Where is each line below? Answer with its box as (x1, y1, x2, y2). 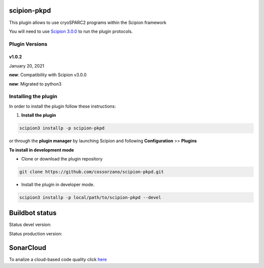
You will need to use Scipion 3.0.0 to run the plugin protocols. (9, 28, 133, 34)
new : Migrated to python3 (9, 81, 62, 87)
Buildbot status (9, 209, 57, 217)
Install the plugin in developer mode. (21, 181, 95, 187)
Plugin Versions (9, 41, 47, 47)
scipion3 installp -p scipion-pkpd (19, 125, 105, 131)
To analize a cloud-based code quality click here (9, 256, 107, 262)
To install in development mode (9, 147, 74, 153)
